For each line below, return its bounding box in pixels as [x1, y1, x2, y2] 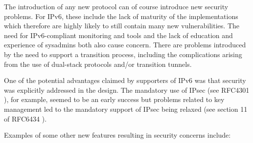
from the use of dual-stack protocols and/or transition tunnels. [4, 59, 192, 69]
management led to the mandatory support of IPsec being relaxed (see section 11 [4, 103, 248, 114]
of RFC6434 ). [4, 113, 47, 123]
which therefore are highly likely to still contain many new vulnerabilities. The [4, 20, 239, 31]
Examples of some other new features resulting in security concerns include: [4, 130, 231, 140]
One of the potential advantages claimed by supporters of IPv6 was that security [4, 75, 246, 85]
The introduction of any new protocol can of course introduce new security [4, 1, 229, 11]
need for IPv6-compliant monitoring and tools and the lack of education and [4, 30, 233, 40]
